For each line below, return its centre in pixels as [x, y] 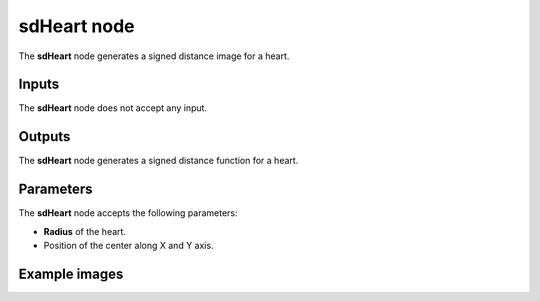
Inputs [39, 84]
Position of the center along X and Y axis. [128, 246]
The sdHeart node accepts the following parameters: [128, 213]
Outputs [44, 136]
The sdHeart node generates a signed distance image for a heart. [154, 56]
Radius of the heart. [85, 231]
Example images [71, 273]
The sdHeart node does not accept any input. [113, 108]
